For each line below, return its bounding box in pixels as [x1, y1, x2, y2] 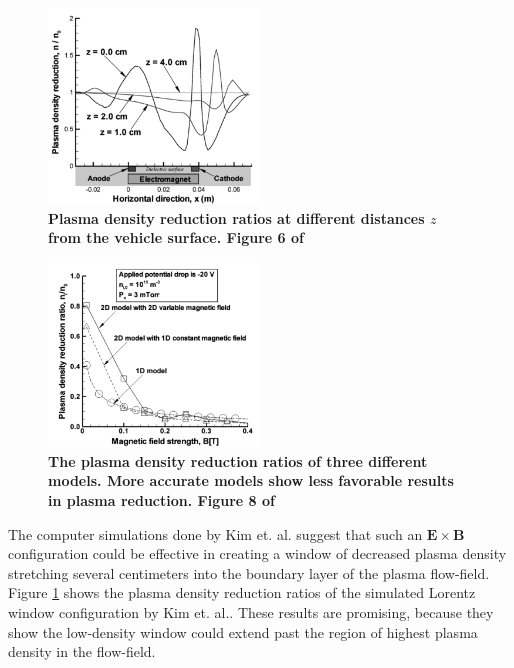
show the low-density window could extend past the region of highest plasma [8, 621, 478, 642]
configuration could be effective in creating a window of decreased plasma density [8, 543, 507, 564]
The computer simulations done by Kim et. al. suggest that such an [8, 523, 423, 544]
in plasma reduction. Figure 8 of [48, 489, 275, 510]
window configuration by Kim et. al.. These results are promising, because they [8, 601, 494, 622]
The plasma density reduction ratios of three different [48, 450, 428, 471]
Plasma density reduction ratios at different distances [48, 207, 425, 228]
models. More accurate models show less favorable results [48, 470, 454, 491]
